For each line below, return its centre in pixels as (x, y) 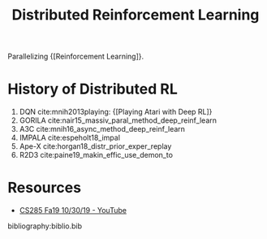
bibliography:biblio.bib (45, 226)
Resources (45, 188)
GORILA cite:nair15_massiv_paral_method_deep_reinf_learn (118, 120)
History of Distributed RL (93, 89)
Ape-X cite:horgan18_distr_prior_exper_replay (95, 146)
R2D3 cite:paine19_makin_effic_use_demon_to (96, 155)
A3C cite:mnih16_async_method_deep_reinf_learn (102, 129)
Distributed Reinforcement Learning (136, 15)
